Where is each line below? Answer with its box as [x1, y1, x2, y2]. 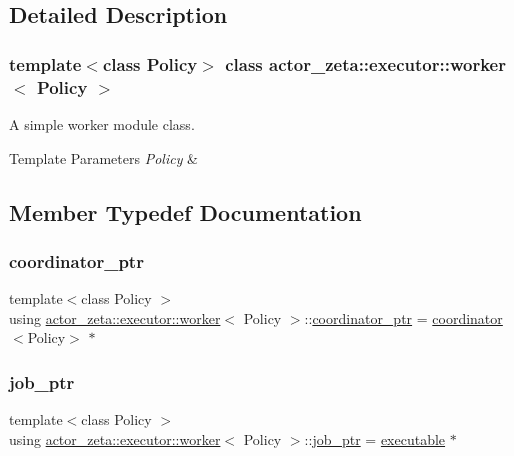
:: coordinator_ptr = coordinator [304, 307, 503, 328]
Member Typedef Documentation [9, 196, 362, 227]
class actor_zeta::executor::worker [225, 51, 506, 76]
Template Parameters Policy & [9, 147, 199, 168]
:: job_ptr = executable [304, 428, 446, 449]
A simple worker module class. [9, 113, 195, 134]
